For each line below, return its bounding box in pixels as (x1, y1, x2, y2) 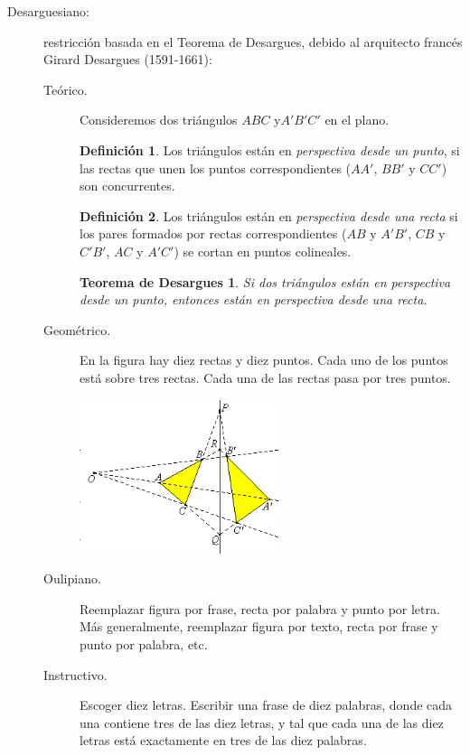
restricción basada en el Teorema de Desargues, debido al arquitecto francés (43, 32, 463, 51)
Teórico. (43, 79, 88, 98)
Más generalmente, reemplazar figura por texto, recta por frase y (80, 617, 438, 636)
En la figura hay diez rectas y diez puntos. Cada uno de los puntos (80, 350, 448, 369)
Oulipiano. (43, 569, 101, 588)
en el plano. (324, 110, 390, 129)
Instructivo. (43, 665, 108, 684)
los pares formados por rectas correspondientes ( (80, 224, 347, 243)
